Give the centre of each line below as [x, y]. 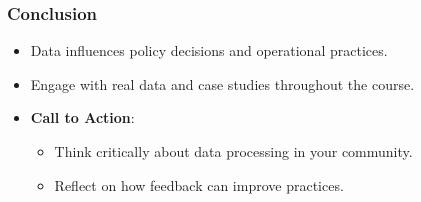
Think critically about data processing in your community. [233, 151]
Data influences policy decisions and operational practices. [209, 50]
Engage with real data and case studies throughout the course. [222, 83]
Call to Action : [82, 117]
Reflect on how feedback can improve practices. [199, 184]
